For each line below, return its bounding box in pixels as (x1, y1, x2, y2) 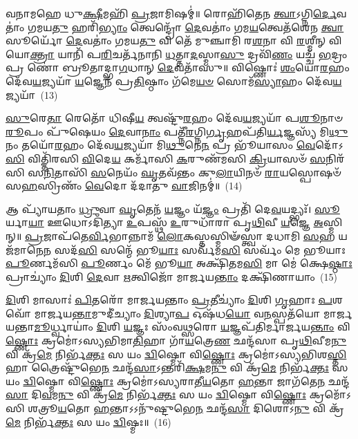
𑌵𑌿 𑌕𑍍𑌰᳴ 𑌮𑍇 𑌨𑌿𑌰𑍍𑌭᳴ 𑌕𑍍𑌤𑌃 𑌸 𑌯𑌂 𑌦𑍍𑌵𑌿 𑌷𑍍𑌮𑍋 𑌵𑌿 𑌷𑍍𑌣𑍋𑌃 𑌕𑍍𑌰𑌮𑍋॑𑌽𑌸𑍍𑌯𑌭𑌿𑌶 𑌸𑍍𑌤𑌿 (6, 346, 347, 361)
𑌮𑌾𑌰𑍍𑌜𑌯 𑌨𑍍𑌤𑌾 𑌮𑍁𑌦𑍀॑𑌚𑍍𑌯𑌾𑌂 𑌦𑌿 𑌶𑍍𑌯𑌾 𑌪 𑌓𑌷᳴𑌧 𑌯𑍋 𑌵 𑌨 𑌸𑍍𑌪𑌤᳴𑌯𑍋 (34, 306, 321, 320)
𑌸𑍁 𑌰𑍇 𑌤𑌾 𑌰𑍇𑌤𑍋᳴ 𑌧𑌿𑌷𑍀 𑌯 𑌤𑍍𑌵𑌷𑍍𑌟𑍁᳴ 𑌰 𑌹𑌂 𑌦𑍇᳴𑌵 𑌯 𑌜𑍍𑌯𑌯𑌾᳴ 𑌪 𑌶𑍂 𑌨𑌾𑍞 (6, 111, 343, 125)
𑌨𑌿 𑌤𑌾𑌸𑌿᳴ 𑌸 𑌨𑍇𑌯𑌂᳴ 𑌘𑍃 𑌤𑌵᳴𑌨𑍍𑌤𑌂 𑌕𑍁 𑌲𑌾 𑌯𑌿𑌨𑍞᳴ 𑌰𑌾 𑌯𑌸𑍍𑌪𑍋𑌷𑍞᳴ (44, 165, 341, 179)
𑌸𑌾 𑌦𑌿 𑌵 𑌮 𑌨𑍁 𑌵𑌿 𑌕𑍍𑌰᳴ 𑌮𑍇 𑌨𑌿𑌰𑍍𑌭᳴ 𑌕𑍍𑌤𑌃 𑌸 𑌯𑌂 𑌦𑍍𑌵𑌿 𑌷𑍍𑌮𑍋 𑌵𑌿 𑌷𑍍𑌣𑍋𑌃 (6, 387, 306, 402)
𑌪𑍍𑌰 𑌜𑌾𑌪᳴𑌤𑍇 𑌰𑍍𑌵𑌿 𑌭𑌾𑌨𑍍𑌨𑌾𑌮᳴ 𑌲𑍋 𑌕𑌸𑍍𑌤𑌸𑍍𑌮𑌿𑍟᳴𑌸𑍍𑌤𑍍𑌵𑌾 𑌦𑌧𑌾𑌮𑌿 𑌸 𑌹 (24, 228, 335, 243)
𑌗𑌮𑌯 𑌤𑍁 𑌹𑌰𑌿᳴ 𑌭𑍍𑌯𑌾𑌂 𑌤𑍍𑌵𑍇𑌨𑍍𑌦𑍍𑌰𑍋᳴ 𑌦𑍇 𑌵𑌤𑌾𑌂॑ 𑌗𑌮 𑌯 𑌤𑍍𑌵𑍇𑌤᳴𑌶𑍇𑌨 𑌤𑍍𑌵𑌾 (28, 19, 344, 34)
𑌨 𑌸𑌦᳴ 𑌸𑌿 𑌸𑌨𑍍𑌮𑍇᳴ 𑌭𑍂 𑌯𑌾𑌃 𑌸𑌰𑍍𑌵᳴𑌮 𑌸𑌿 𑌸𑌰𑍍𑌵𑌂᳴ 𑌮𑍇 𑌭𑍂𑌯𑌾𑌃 (44, 242, 346, 256)
